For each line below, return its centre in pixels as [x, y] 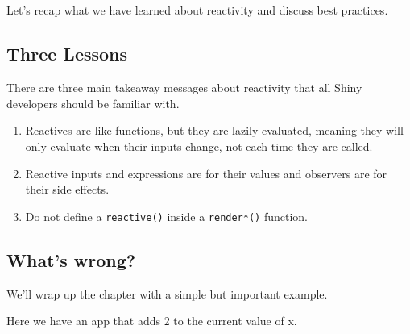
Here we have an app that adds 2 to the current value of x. [152, 321]
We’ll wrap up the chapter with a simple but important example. [167, 293]
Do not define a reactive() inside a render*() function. [167, 216]
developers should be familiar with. [93, 103]
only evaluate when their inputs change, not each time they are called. [199, 146]
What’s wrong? [71, 259]
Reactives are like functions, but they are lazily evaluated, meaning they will [214, 130]
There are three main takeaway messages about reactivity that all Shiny [184, 88]
